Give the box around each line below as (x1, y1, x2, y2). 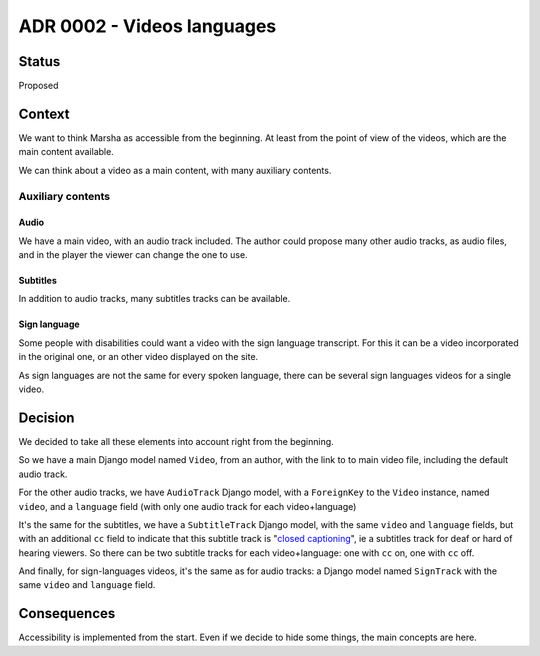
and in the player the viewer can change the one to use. (18, 249, 249, 261)
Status (18, 53, 61, 70)
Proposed (18, 80, 59, 92)
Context (18, 105, 70, 122)
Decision (18, 409, 75, 426)
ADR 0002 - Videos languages (18, 15, 277, 37)
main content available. (18, 146, 114, 158)
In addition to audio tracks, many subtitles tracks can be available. (18, 293, 291, 305)
